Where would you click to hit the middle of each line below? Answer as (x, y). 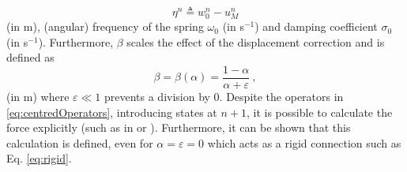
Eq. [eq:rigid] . (39, 158)
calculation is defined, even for (80, 142)
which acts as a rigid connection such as (304, 142)
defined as (30, 57)
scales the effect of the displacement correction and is (256, 41)
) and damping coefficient (316, 26)
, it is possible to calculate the (320, 112)
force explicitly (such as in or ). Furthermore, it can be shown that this (179, 127)
